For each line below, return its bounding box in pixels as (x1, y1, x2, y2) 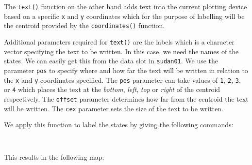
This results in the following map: (4, 152, 104, 162)
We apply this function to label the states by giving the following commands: (4, 120, 234, 130)
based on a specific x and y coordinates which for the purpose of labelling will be (4, 11, 245, 21)
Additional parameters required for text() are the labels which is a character (4, 36, 235, 46)
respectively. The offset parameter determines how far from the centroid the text (4, 93, 249, 104)
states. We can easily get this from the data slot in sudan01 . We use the (4, 56, 218, 66)
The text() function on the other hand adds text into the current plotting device (4, 1, 247, 11)
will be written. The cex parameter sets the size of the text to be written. (4, 103, 223, 113)
